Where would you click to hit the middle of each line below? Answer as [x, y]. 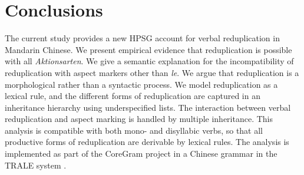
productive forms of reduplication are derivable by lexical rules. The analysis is [147, 142]
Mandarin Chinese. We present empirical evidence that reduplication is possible [148, 49]
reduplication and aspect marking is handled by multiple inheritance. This [139, 119]
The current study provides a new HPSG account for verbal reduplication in [142, 38]
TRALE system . [36, 165]
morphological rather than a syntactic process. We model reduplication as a [141, 84]
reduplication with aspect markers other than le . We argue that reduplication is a [152, 72]
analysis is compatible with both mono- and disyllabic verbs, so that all [134, 130]
